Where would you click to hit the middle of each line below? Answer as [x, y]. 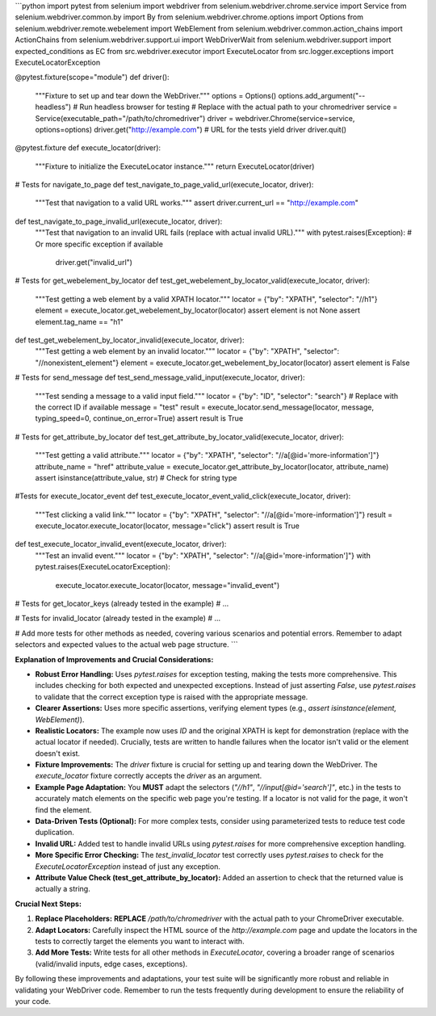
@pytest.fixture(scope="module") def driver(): [92, 78]
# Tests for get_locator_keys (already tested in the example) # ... [122, 604]
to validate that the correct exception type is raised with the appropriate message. [172, 697]
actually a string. [63, 889]
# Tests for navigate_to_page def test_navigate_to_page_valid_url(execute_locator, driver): [164, 185]
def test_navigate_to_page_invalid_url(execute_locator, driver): [119, 221]
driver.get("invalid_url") [94, 262]
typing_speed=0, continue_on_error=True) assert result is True [139, 418]
